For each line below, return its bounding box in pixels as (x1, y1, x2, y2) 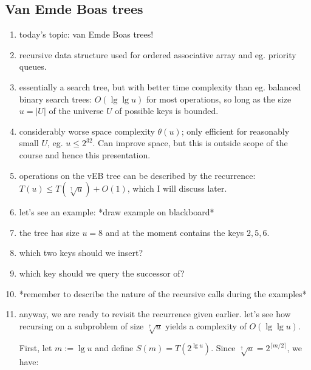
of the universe (49, 104, 104, 117)
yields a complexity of (165, 319, 247, 332)
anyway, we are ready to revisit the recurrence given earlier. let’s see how (19, 308, 291, 320)
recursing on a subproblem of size (19, 319, 144, 332)
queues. (19, 60, 47, 73)
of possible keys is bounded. (115, 104, 219, 117)
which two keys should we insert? (19, 246, 143, 259)
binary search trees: (19, 92, 92, 105)
